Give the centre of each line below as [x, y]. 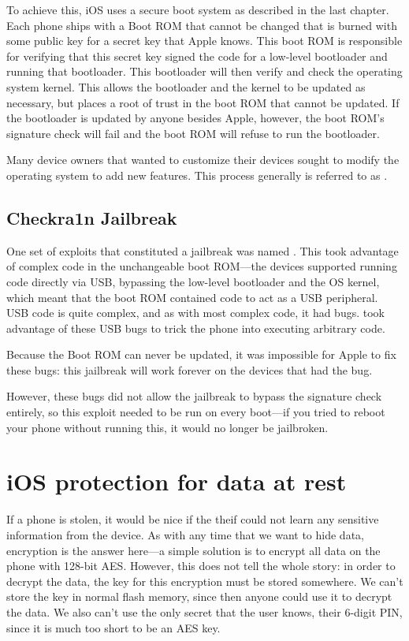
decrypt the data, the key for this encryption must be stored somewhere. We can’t [205, 581]
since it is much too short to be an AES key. [113, 627]
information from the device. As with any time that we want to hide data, [185, 534]
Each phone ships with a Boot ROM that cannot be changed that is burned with [202, 25]
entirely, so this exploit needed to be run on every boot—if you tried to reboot [196, 412]
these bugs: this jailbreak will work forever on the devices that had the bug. [190, 369]
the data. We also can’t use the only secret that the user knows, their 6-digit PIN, [204, 611]
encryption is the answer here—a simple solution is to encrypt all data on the [193, 550]
